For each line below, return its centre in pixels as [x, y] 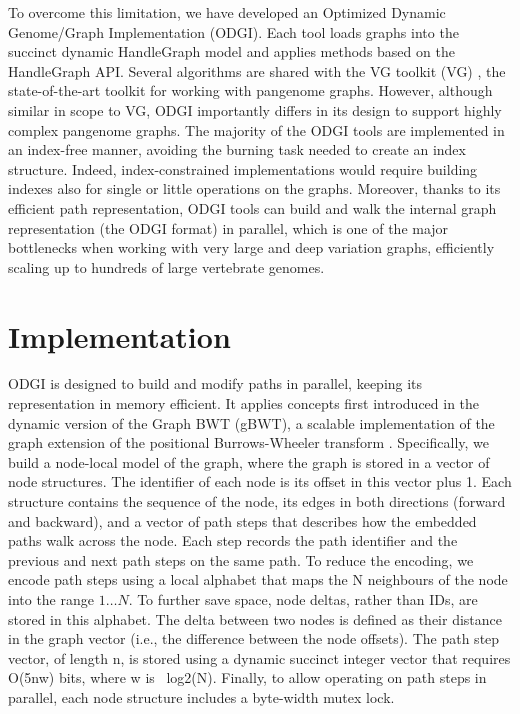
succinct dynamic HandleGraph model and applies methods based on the [231, 51]
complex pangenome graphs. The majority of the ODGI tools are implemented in [256, 129]
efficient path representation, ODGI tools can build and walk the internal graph [252, 207]
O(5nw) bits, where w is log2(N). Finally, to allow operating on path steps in [247, 677]
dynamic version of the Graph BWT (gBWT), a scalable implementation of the [251, 422]
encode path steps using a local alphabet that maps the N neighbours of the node [258, 579]
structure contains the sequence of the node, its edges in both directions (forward [257, 501]
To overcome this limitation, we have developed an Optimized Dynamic [227, 12]
